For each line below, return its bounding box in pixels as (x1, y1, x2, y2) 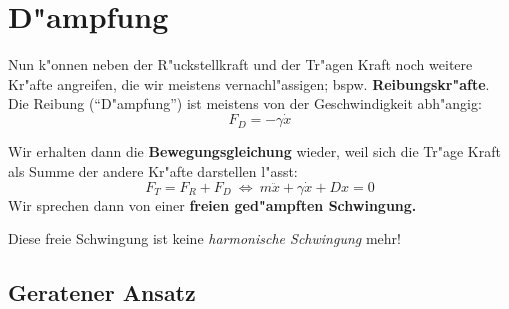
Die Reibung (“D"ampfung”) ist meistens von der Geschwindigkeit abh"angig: (8, 93, 482, 114)
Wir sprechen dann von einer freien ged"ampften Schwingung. (8, 194, 417, 215)
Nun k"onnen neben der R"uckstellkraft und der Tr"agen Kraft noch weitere (8, 54, 473, 75)
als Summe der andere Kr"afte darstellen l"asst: (8, 160, 298, 181)
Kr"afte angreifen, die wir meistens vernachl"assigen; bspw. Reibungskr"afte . (8, 73, 490, 94)
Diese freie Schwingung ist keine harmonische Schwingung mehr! (8, 228, 401, 249)
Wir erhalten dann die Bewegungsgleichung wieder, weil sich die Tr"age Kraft (8, 141, 501, 162)
